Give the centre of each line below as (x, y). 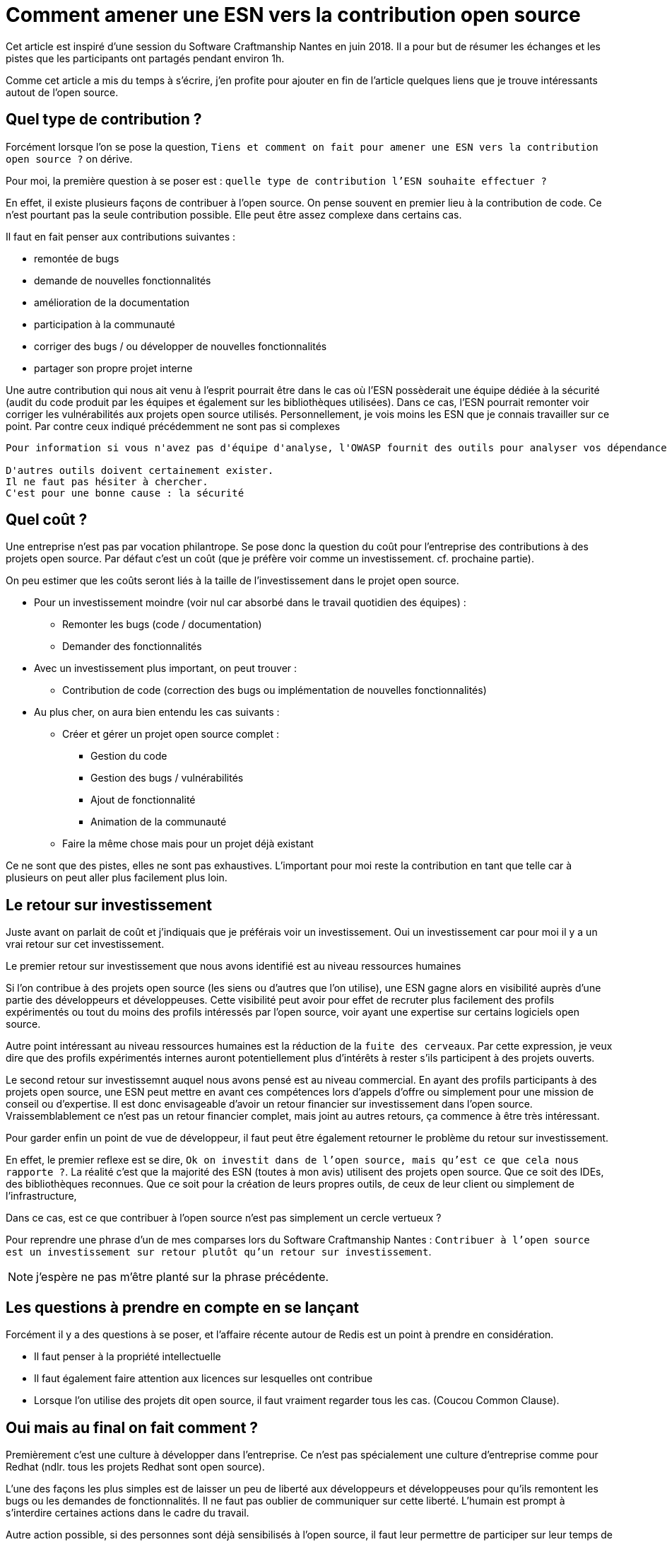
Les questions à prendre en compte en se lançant (182, 1307)
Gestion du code (129, 756)
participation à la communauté (105, 324)
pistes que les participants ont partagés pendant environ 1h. (145, 58)
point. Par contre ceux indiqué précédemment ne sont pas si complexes (173, 426)
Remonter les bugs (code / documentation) (162, 625)
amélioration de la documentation (112, 302)
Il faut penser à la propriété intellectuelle (128, 1357)
